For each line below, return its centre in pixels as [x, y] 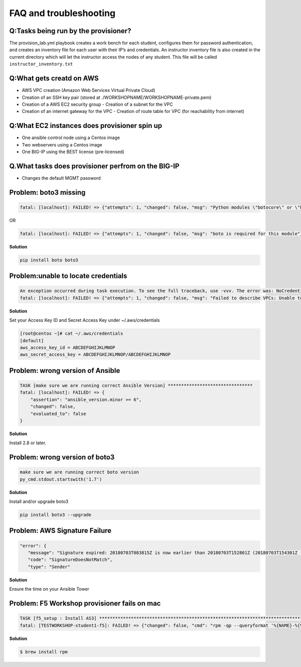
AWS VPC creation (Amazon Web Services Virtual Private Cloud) [89, 90]
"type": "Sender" [49, 567]
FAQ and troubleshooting [62, 13]
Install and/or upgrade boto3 [39, 501]
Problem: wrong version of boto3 [62, 457]
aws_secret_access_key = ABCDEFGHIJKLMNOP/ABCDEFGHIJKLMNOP [95, 355]
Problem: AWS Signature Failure [60, 531]
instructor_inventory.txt [41, 64]
